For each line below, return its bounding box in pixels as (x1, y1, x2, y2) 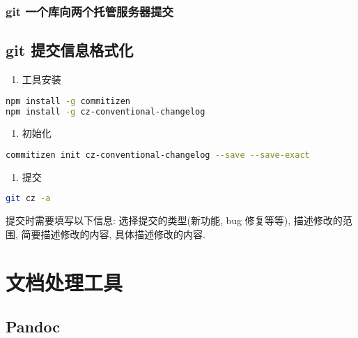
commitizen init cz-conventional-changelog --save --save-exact (6, 149, 310, 160)
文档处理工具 (6, 267, 123, 296)
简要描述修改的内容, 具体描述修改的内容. (21, 226, 205, 241)
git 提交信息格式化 (6, 39, 134, 61)
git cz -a (6, 193, 51, 204)
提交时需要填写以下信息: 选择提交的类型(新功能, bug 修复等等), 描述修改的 (6, 213, 343, 228)
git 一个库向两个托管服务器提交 (6, 2, 173, 20)
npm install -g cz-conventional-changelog (6, 106, 205, 117)
